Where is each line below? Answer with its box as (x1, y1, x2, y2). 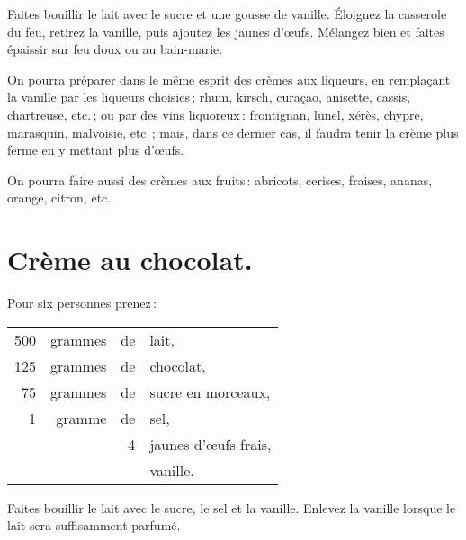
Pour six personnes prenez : (7, 293, 157, 312)
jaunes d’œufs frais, (149, 433, 272, 454)
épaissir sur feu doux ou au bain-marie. (7, 40, 223, 58)
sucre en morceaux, (149, 381, 271, 402)
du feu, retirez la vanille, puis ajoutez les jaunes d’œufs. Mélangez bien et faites (7, 22, 444, 40)
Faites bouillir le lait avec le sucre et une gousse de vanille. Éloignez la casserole (7, 4, 447, 22)
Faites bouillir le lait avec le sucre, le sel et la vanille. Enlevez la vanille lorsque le (7, 498, 456, 517)
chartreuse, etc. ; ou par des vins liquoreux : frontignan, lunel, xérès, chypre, (7, 104, 424, 123)
